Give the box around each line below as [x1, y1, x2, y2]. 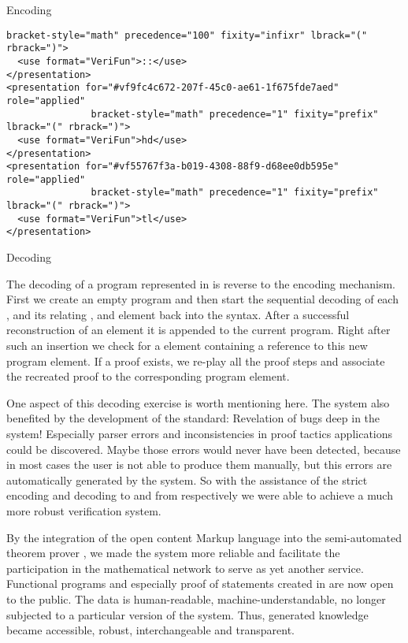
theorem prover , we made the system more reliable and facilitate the [6, 545, 340, 561]
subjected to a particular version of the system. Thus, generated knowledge [6, 606, 369, 623]
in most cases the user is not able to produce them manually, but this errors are [6, 456, 392, 473]
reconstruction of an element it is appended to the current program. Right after [6, 321, 391, 338]
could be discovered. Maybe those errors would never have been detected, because [6, 440, 401, 457]
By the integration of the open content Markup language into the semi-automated [6, 529, 402, 545]
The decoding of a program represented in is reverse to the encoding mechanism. [6, 275, 396, 292]
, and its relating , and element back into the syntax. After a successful [6, 306, 350, 322]
